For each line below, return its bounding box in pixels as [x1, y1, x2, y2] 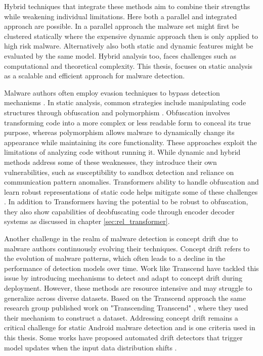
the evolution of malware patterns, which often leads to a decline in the [4, 253, 226, 263]
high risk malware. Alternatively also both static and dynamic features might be [4, 40, 253, 51]
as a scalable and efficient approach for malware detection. [4, 70, 185, 81]
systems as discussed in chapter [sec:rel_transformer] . [4, 216, 170, 227]
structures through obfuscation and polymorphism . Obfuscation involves [4, 107, 230, 117]
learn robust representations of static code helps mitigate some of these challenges [4, 186, 258, 197]
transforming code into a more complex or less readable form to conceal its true [4, 117, 251, 127]
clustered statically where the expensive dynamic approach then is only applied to [4, 30, 258, 41]
